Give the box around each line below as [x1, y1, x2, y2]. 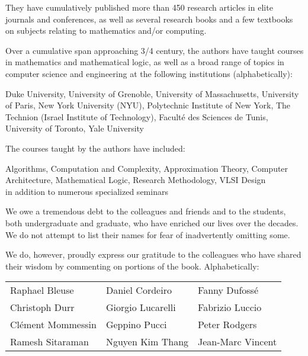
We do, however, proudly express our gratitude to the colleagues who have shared [5, 248, 301, 261]
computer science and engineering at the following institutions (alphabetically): [5, 67, 293, 79]
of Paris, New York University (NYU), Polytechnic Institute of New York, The [5, 99, 291, 111]
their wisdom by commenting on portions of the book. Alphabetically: [5, 259, 259, 272]
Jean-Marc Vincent [198, 335, 277, 349]
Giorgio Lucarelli [105, 300, 176, 315]
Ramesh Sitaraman [10, 335, 89, 349]
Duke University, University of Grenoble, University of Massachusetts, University [5, 87, 299, 100]
